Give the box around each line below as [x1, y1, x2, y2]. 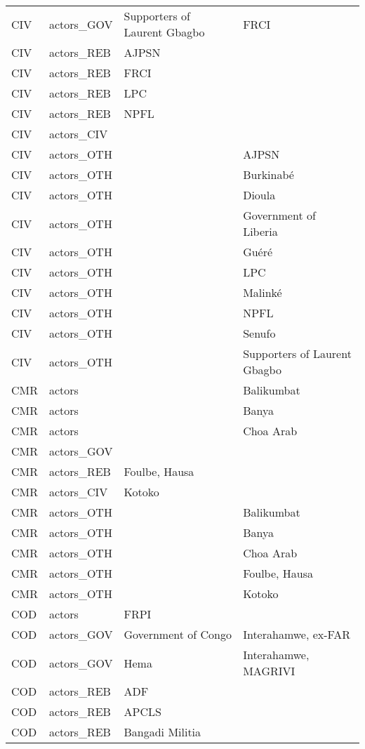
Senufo [243, 325, 276, 341]
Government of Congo [124, 626, 232, 642]
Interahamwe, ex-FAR [243, 626, 351, 642]
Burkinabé [243, 166, 294, 183]
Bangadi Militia [124, 724, 201, 740]
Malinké [243, 284, 282, 300]
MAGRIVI [243, 663, 296, 679]
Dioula [243, 187, 276, 203]
